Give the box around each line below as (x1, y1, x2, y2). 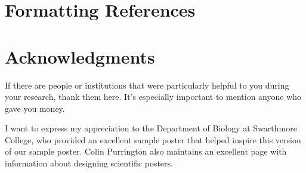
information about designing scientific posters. (5, 157, 173, 169)
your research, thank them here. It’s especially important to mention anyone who (5, 90, 302, 103)
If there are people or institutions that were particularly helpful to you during (5, 78, 289, 91)
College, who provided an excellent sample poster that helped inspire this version (5, 133, 301, 146)
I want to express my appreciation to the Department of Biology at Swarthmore (5, 122, 297, 134)
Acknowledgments (5, 44, 155, 68)
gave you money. (5, 102, 65, 114)
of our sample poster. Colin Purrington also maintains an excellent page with (5, 145, 287, 158)
